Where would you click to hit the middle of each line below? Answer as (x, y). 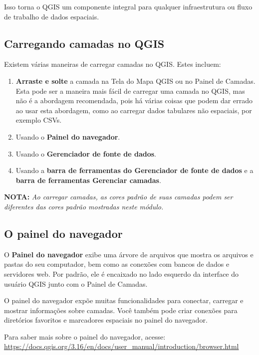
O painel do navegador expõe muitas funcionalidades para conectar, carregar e (124, 300)
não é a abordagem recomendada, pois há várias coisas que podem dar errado (134, 100)
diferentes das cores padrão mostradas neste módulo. (84, 206)
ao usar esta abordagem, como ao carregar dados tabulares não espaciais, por (134, 110)
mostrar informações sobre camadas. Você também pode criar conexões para (121, 310)
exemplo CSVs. (39, 120)
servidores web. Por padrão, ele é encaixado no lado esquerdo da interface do (122, 273)
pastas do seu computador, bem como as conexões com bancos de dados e (117, 264)
